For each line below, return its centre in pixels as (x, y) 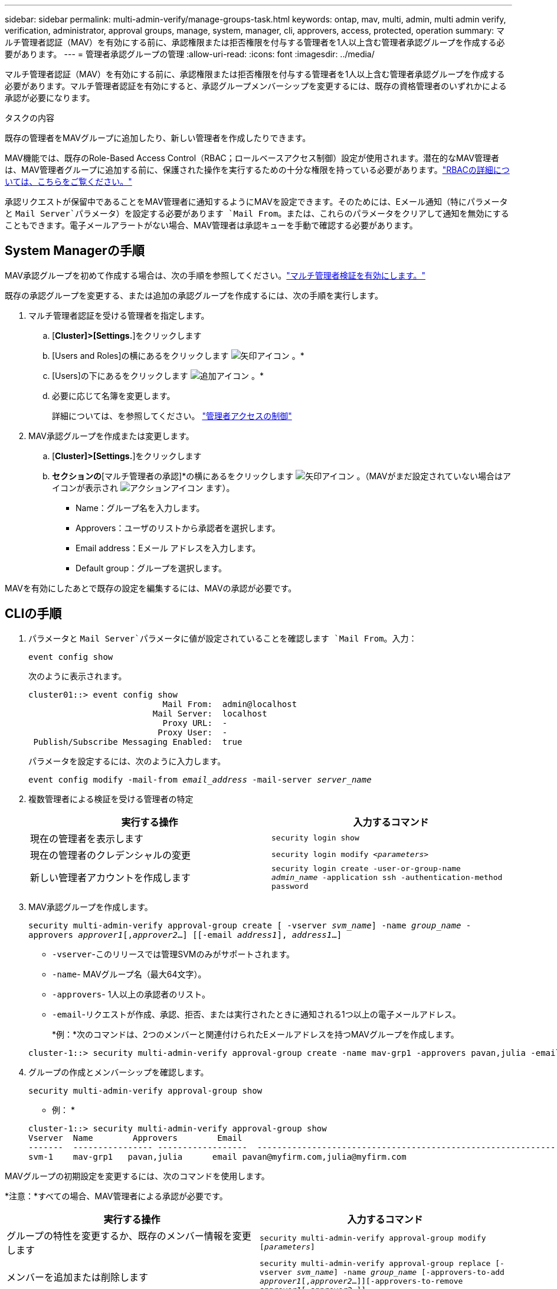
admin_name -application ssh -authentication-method (387, 877)
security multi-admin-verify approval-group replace (375, 1263)
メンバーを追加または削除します (78, 1277)
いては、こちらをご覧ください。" (68, 181)
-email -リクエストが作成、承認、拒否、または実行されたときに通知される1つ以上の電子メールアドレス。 (256, 1014)
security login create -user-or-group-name (366, 868)
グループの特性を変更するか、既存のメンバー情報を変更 (129, 1236)
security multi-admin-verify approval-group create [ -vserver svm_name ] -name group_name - (250, 925)
